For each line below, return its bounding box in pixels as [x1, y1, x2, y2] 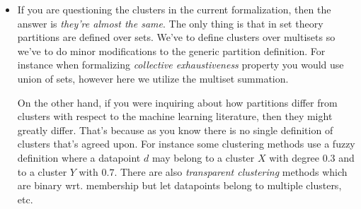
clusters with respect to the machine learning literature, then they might [17, 109, 333, 124]
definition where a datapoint [17, 150, 141, 165]
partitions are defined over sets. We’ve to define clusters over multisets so [17, 30, 336, 44]
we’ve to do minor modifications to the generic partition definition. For [17, 43, 326, 58]
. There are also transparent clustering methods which [114, 164, 348, 179]
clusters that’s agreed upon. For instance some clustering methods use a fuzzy [17, 136, 355, 151]
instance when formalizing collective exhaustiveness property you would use [17, 57, 344, 72]
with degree [269, 150, 320, 165]
